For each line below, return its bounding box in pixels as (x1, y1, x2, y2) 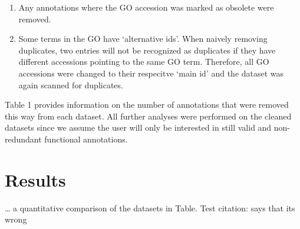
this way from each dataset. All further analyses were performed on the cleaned (5, 109, 292, 122)
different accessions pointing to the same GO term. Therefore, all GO (18, 55, 269, 68)
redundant (5, 132, 42, 145)
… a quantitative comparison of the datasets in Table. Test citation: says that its (5, 201, 295, 214)
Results (5, 167, 66, 191)
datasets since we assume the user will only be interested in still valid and (5, 121, 272, 134)
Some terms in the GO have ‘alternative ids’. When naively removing (18, 32, 268, 45)
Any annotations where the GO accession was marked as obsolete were (18, 1, 274, 13)
